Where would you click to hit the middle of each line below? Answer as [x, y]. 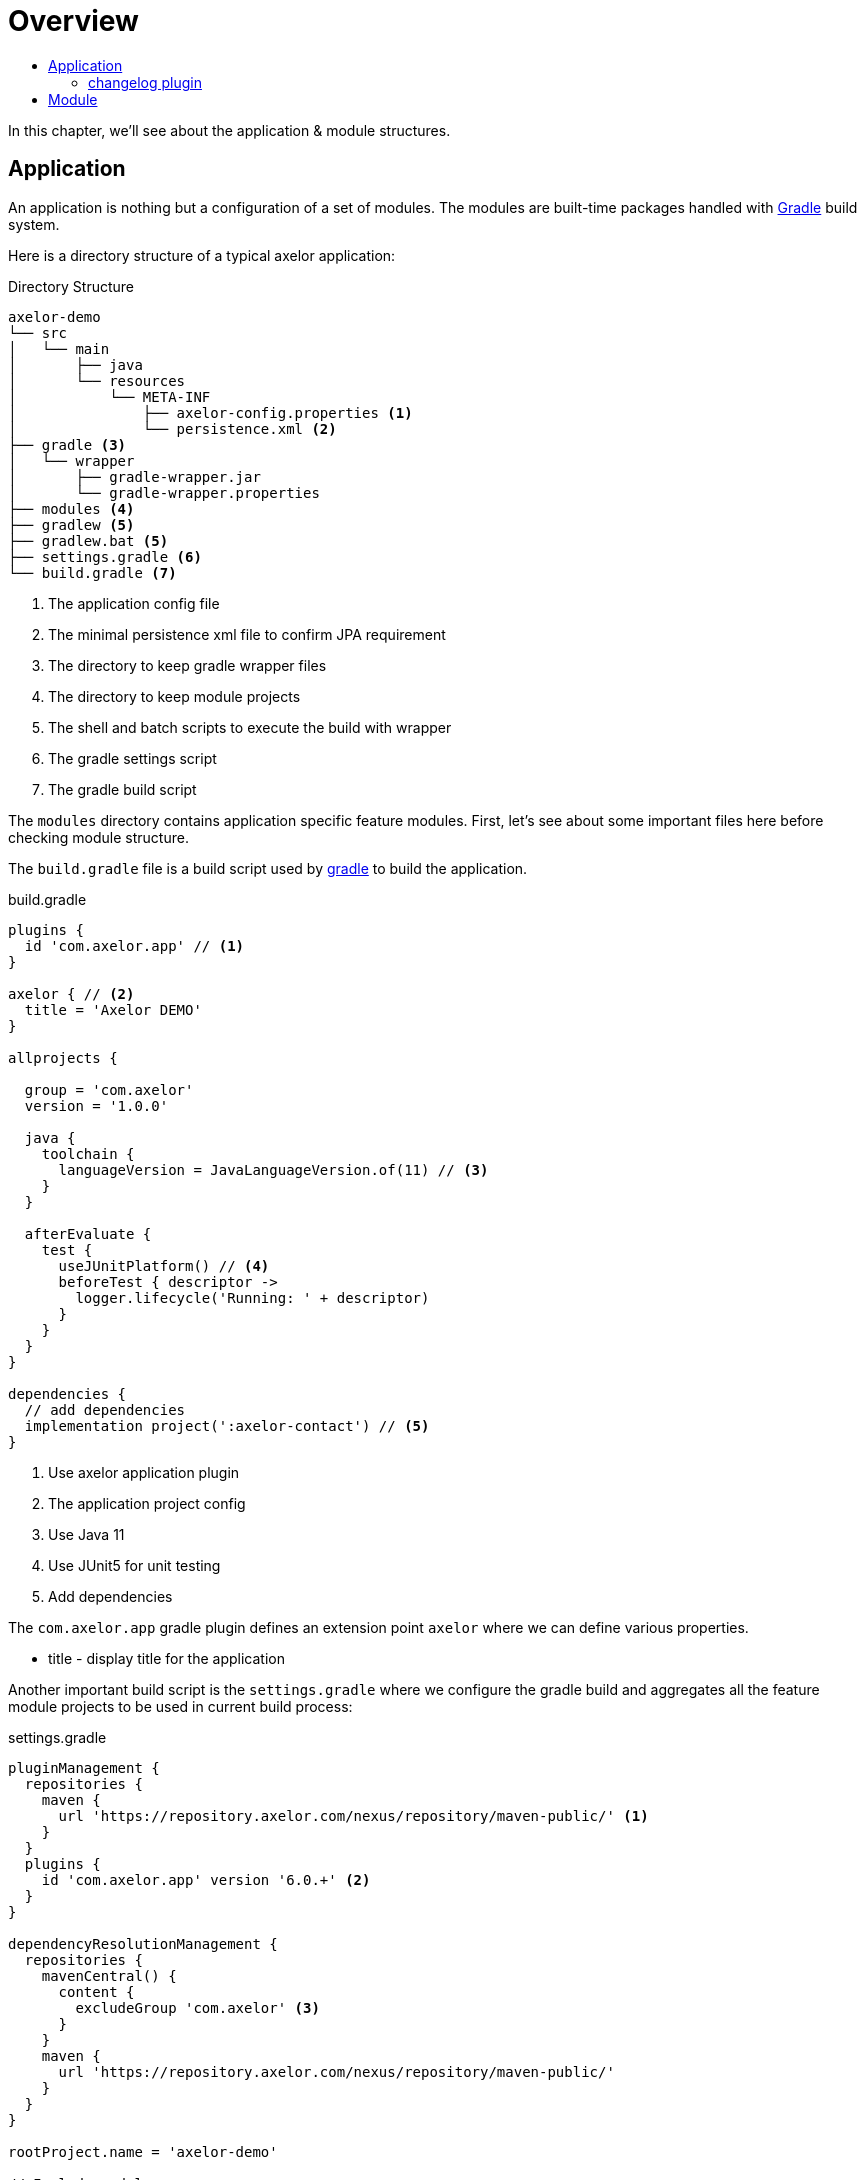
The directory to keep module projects [174, 696]
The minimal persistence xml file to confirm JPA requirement [247, 634]
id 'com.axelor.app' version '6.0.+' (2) [206, 1879]
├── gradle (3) [67, 444]
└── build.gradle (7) [92, 572]
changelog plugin [145, 82]
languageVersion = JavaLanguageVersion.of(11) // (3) [273, 1169]
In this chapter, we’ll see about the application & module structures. [229, 130]
